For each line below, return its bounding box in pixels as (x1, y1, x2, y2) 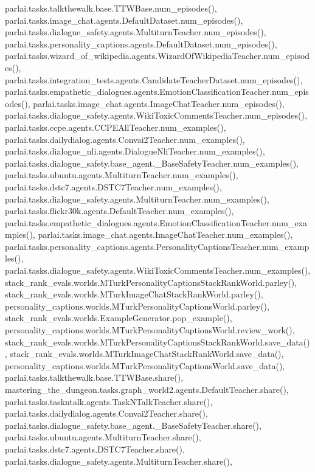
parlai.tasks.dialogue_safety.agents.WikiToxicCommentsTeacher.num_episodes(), (5, 109, 307, 122)
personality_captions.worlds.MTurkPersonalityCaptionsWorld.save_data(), (5, 359, 285, 372)
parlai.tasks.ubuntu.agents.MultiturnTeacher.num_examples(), (5, 168, 238, 181)
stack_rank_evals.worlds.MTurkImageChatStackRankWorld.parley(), (5, 288, 263, 300)
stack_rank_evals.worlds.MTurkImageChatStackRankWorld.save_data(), (10, 347, 284, 360)
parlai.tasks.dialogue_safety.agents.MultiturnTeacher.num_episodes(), (5, 26, 266, 38)
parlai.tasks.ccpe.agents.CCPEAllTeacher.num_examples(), (5, 120, 226, 133)
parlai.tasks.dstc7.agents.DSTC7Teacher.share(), (5, 442, 185, 455)
